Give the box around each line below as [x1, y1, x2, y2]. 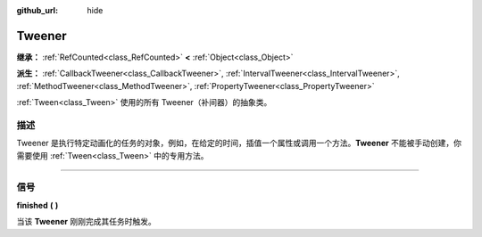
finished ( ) [16, 200, 59, 210]
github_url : [16, 5, 58, 15]
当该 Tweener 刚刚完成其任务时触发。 [16, 217, 156, 227]
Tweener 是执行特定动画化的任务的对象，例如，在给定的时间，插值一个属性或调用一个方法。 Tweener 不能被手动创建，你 [16, 138, 461, 149]
